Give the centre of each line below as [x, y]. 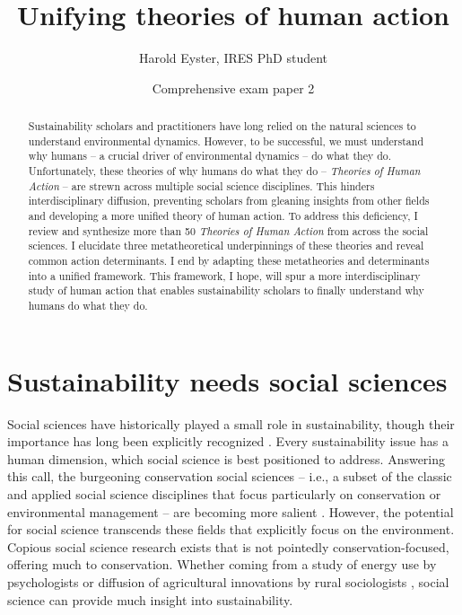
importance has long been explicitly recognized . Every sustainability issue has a [228, 441]
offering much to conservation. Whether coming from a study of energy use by [222, 564]
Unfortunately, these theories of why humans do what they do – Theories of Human [224, 171]
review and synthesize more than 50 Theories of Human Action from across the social [228, 230]
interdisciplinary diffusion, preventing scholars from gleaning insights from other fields [229, 201]
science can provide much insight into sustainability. [150, 599]
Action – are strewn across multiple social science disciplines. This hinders [201, 185]
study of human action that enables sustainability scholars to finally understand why [226, 290]
